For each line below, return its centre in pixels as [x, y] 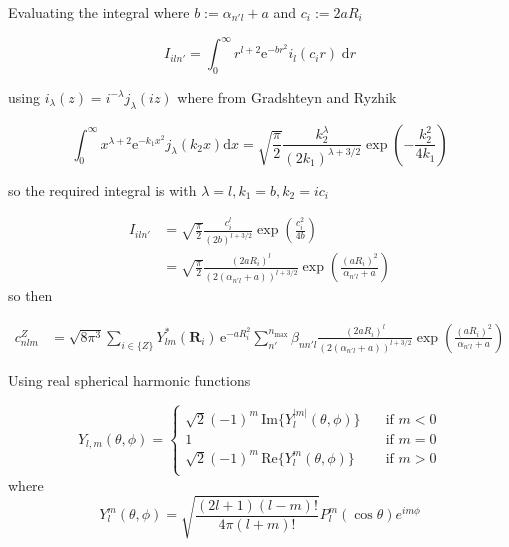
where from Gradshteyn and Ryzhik [287, 96]
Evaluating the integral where [99, 12]
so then [30, 295]
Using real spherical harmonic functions [129, 379]
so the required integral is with [102, 189]
